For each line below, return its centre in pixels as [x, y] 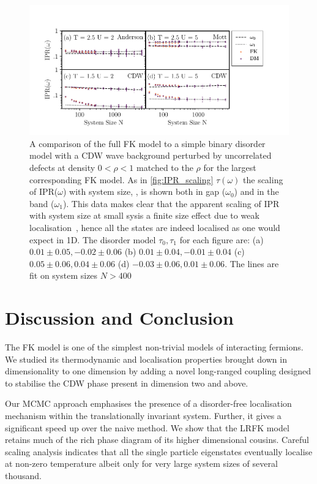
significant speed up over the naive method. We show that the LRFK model [147, 427]
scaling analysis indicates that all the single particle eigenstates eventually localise [159, 451]
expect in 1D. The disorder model [93, 239]
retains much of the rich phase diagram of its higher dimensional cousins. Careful [157, 440]
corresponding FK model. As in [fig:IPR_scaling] [121, 179]
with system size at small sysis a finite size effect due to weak [144, 215]
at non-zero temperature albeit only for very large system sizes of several [141, 463]
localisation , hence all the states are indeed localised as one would [155, 227]
